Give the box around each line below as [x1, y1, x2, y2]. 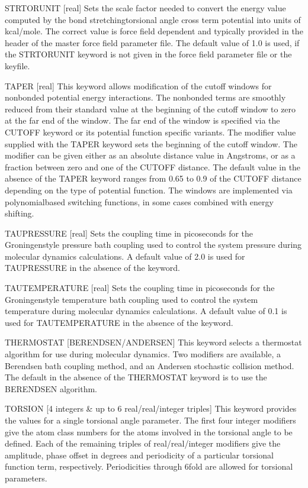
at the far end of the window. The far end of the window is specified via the [5, 114, 280, 127]
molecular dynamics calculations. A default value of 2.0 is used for [5, 250, 245, 262]
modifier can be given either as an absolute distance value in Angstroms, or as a [5, 149, 296, 161]
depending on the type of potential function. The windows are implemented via [5, 183, 293, 196]
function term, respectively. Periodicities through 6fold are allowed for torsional [5, 460, 293, 473]
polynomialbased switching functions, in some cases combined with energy [5, 195, 274, 208]
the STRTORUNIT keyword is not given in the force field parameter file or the [5, 48, 292, 60]
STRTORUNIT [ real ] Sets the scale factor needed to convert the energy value [5, 2, 286, 14]
